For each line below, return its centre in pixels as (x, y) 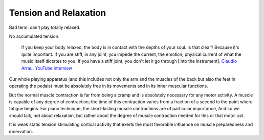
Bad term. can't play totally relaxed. (45, 27)
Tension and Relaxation (57, 13)
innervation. (21, 131)
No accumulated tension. (34, 36)
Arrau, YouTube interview (47, 68)
